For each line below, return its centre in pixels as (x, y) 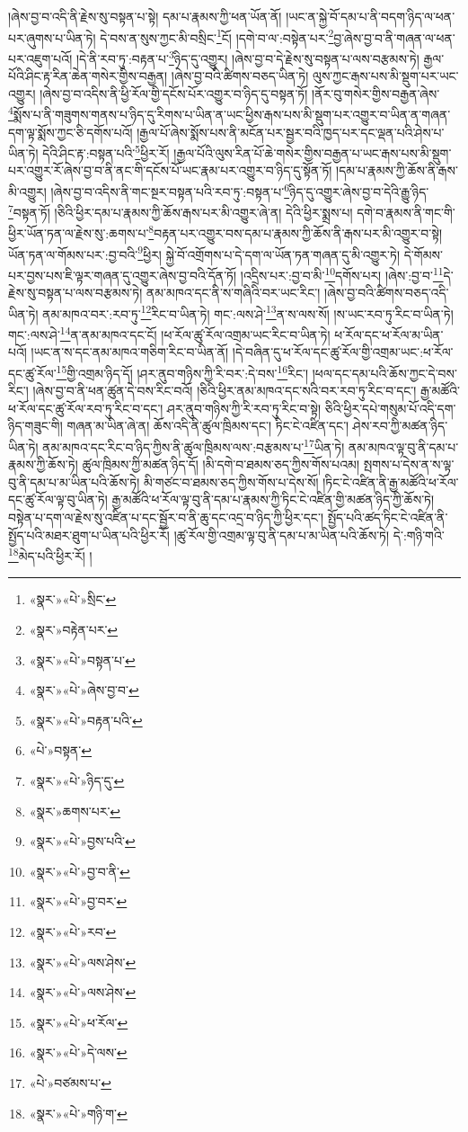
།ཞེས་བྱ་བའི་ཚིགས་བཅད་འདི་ (386, 293)
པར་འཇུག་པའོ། (40, 58)
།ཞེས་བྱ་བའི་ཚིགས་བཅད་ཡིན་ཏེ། (240, 76)
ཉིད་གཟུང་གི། (35, 426)
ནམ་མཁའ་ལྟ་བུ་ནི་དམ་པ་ (403, 446)
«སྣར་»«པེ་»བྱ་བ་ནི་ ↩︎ (79, 871)
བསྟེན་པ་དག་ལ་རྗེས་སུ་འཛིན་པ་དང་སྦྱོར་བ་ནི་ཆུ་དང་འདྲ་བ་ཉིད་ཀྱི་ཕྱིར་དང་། (166, 517)
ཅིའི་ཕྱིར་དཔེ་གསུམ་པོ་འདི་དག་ (390, 408)
